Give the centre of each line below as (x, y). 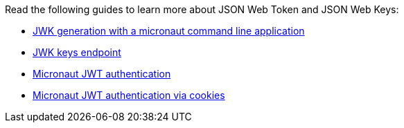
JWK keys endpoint (77, 52)
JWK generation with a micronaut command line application (169, 31)
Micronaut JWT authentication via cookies (129, 95)
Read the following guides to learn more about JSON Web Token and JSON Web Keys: (202, 9)
